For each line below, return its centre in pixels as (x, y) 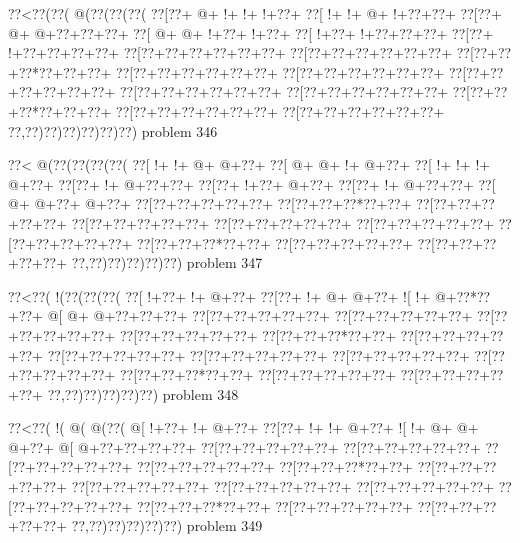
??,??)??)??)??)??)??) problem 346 (113, 130)
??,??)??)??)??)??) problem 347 (167, 262)
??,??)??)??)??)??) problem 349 (167, 525)
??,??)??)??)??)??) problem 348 (143, 393)
